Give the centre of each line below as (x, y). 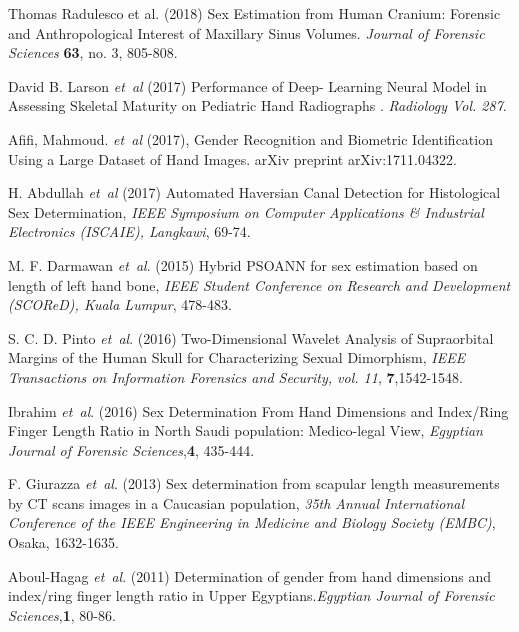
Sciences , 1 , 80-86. (62, 614)
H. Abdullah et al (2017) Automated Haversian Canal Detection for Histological (254, 192)
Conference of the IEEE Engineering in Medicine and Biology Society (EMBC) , (252, 522)
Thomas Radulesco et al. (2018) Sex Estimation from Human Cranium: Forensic (254, 13)
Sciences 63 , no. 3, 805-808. (93, 52)
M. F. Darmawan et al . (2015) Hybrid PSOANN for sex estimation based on (243, 264)
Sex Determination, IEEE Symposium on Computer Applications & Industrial (246, 211)
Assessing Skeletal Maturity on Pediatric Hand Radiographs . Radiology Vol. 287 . (257, 105)
